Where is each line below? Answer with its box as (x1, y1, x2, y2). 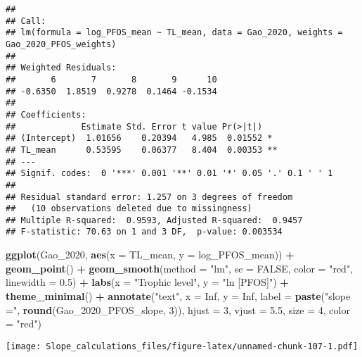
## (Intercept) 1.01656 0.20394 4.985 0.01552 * (6, 133, 273, 144)
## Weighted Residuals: (6, 63, 117, 73)
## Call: (6, 15, 46, 26)
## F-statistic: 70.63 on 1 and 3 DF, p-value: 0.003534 (6, 227, 283, 237)
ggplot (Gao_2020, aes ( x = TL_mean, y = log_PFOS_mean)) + (6, 247, 295, 262)
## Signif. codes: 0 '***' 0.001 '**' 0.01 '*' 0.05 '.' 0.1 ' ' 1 (6, 168, 333, 179)
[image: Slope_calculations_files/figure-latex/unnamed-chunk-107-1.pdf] (6, 341, 358, 351)
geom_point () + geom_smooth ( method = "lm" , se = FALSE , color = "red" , (6, 261, 354, 275)
